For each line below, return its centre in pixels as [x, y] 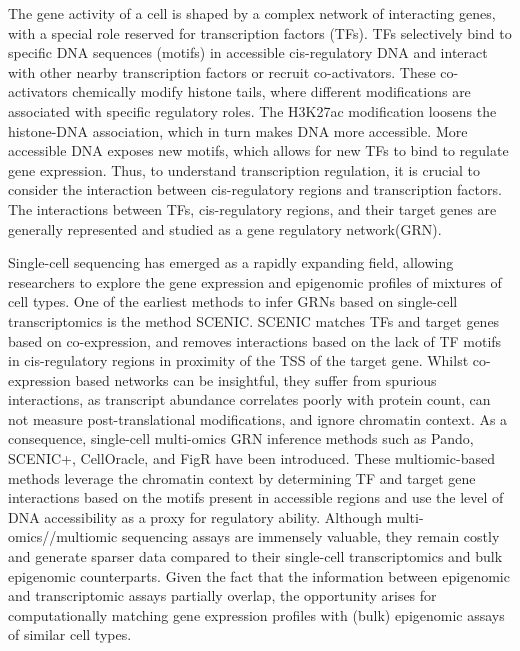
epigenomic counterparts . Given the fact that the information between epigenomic [259, 575]
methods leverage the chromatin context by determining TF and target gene [242, 477]
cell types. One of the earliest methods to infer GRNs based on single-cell [233, 301]
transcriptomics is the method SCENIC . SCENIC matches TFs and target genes [254, 320]
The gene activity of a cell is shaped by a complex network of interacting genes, [252, 13]
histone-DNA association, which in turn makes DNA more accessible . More [238, 130]
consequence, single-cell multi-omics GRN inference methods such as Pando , [241, 438]
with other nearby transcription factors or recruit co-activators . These [222, 71]
